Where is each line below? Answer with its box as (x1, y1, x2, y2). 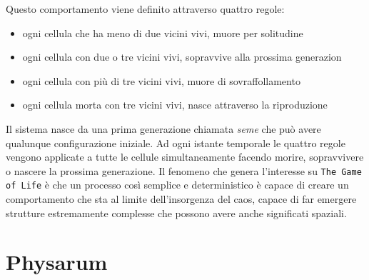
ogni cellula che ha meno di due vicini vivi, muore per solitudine (22, 25, 303, 40)
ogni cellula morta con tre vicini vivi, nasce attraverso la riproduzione (22, 97, 328, 112)
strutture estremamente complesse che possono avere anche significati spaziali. (6, 205, 347, 220)
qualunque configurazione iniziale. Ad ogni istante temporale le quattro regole (6, 135, 345, 150)
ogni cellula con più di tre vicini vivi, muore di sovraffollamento (22, 73, 300, 88)
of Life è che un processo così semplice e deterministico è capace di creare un (6, 177, 349, 192)
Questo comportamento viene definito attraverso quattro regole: (6, 1, 285, 16)
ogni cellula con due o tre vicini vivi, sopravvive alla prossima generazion (22, 49, 342, 64)
